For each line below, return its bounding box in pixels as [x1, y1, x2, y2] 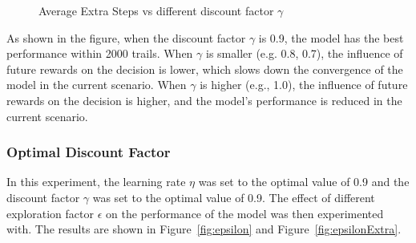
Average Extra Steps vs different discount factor [38, 2, 274, 18]
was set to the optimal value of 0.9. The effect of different [92, 188, 375, 205]
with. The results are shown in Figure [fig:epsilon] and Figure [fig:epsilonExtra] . [6, 221, 402, 237]
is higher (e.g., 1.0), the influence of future [200, 76, 408, 93]
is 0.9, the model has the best [258, 29, 404, 46]
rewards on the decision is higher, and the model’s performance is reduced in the [6, 91, 402, 108]
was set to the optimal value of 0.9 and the [198, 173, 410, 190]
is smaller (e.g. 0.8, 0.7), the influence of [205, 45, 403, 62]
